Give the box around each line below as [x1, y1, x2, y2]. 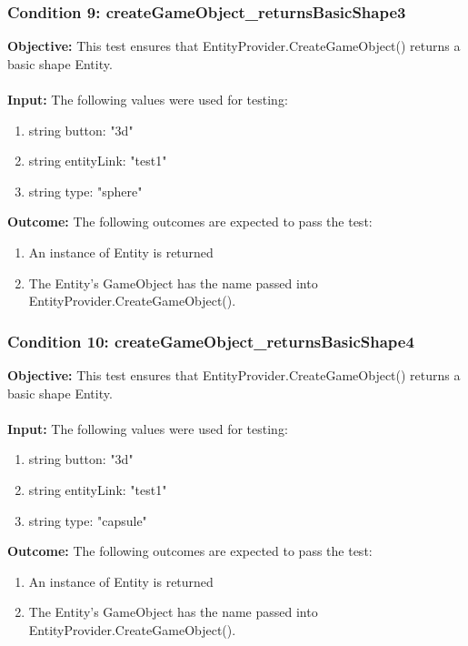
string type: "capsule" [28, 510, 147, 530]
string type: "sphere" [28, 181, 143, 200]
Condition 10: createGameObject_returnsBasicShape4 [7, 329, 414, 352]
